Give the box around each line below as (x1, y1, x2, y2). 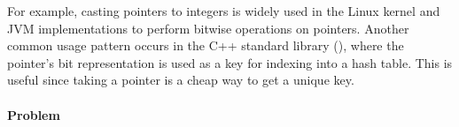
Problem (7, 105, 60, 123)
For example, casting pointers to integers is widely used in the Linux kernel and (7, 2, 440, 19)
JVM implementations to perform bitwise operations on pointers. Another (7, 19, 409, 37)
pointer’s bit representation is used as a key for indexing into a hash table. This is (7, 53, 453, 71)
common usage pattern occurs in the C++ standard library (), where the (7, 36, 404, 55)
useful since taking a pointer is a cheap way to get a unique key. (7, 71, 354, 89)
